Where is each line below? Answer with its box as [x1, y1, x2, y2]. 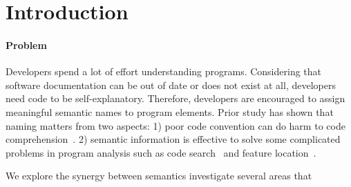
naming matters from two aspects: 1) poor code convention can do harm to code [6, 118, 345, 132]
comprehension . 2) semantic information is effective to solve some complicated [6, 132, 341, 146]
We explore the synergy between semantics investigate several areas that [6, 168, 312, 183]
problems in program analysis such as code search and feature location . [6, 145, 316, 159]
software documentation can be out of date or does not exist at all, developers [6, 77, 336, 92]
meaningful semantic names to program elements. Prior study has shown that [6, 104, 334, 119]
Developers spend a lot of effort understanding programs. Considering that [6, 64, 322, 79]
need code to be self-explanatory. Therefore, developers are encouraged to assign [6, 91, 345, 106]
